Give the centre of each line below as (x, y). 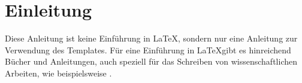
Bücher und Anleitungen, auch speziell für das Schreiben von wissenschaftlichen (151, 61)
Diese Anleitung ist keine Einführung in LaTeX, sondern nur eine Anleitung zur (151, 38)
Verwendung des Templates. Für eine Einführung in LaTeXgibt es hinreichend (148, 50)
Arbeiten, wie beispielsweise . (58, 73)
